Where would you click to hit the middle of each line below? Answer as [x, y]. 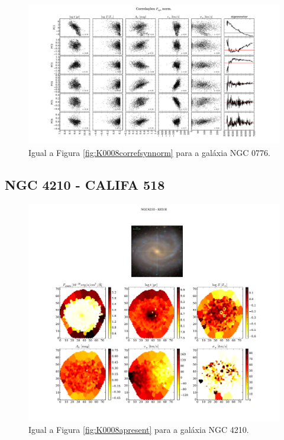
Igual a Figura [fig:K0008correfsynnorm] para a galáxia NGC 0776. [149, 152]
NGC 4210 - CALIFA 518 [85, 184]
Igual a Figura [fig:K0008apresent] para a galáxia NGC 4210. [139, 430]
